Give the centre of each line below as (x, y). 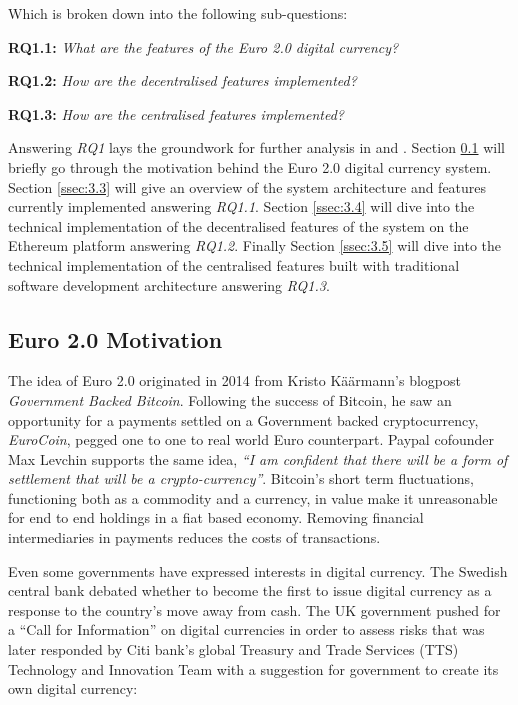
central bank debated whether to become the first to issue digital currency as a (250, 590)
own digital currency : (73, 688)
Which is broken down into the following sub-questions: (178, 13)
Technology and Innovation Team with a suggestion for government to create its (253, 668)
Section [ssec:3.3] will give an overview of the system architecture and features (247, 186)
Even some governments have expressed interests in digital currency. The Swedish (258, 570)
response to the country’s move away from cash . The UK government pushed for (254, 609)
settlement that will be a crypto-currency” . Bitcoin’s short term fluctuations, (241, 478)
